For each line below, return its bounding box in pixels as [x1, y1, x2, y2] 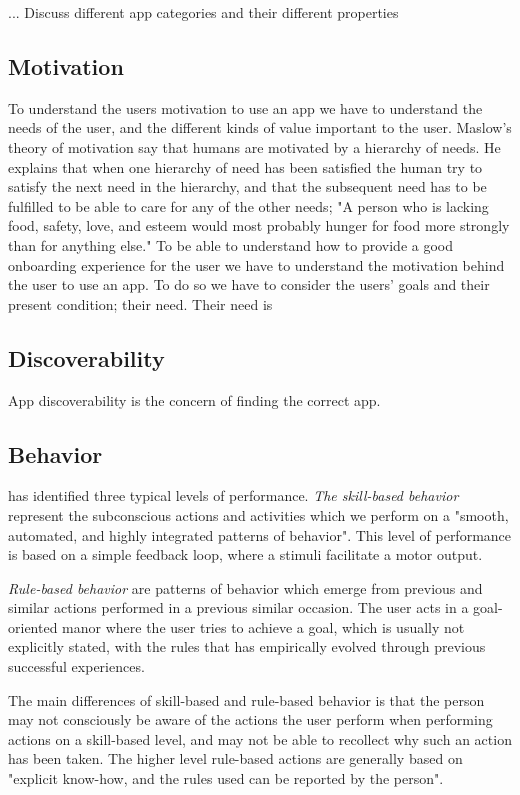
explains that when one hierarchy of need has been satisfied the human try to [8, 156, 483, 177]
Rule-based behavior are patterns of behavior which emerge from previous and [8, 577, 483, 598]
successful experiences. [8, 656, 145, 677]
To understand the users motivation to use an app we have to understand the [8, 97, 483, 118]
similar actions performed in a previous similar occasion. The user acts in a [8, 597, 469, 618]
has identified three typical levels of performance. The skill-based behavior [8, 485, 459, 506]
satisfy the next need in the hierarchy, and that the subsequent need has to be [8, 176, 487, 197]
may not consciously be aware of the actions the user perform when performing [8, 709, 493, 730]
